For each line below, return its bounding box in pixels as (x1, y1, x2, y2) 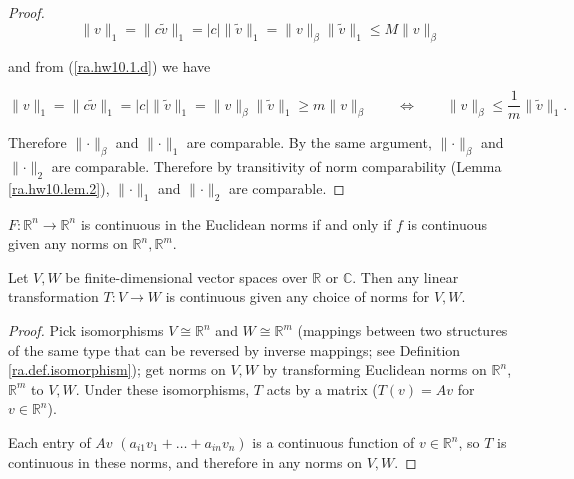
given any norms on (8, 233, 128, 254)
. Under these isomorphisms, (75, 378, 250, 399)
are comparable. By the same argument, (186, 132, 432, 153)
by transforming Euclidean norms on (262, 359, 487, 380)
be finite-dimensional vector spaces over (65, 266, 308, 287)
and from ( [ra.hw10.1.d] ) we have (8, 55, 211, 76)
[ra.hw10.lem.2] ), (8, 177, 110, 198)
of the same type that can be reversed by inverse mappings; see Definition (8, 339, 461, 360)
